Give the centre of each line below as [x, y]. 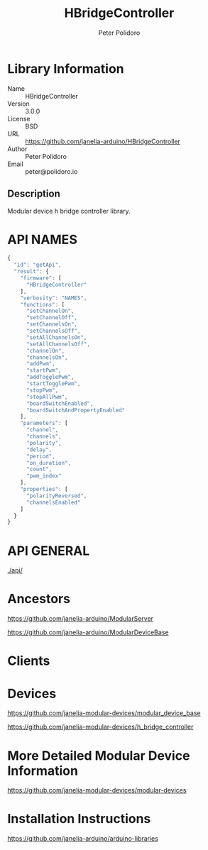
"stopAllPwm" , [47, 397]
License [19, 118]
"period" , [40, 456]
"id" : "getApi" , [38, 265]
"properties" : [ [44, 490]
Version [18, 104]
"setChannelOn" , [50, 311]
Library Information [66, 68]
